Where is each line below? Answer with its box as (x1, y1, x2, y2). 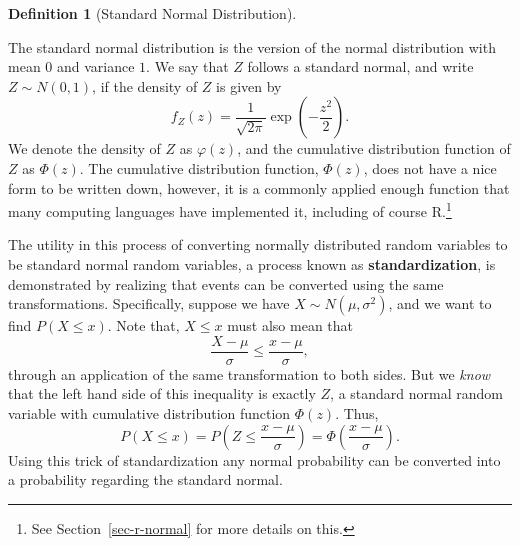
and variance (56, 56, 135, 77)
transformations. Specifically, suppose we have (8, 293, 290, 314)
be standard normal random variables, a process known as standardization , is (8, 254, 496, 274)
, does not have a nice (363, 157, 497, 178)
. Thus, (335, 403, 379, 424)
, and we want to (388, 293, 492, 314)
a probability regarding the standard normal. (8, 469, 283, 490)
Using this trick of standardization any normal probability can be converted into (8, 449, 501, 470)
